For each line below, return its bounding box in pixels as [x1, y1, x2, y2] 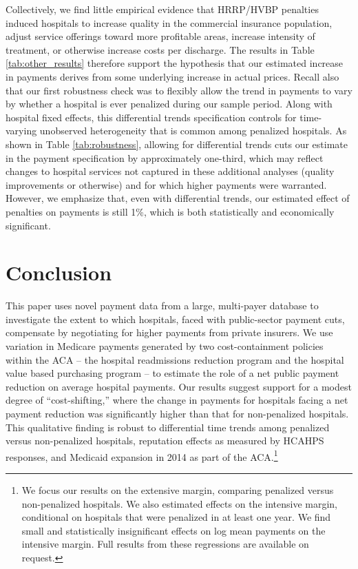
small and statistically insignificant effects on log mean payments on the [21, 523, 326, 537]
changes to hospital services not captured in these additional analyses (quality [6, 164, 335, 178]
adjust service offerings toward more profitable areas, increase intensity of [6, 29, 315, 43]
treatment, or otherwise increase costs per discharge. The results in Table [6, 42, 315, 56]
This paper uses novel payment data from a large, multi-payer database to [6, 298, 319, 313]
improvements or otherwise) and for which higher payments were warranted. [6, 177, 327, 192]
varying [6, 123, 37, 138]
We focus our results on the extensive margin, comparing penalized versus [21, 483, 334, 497]
